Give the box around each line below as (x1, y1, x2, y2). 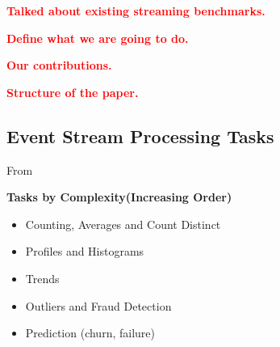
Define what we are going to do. (6, 29, 189, 46)
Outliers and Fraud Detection (25, 297, 172, 314)
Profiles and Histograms (25, 243, 144, 260)
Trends (25, 269, 60, 286)
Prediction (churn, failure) (25, 324, 155, 341)
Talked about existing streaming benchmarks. (6, 2, 265, 19)
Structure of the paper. (6, 83, 139, 100)
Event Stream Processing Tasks (6, 123, 274, 148)
